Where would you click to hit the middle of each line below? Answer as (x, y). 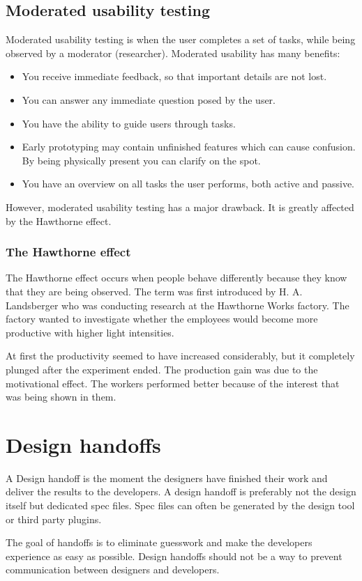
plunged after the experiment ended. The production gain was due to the (162, 369)
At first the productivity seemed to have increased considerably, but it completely (180, 356)
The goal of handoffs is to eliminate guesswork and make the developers (159, 542)
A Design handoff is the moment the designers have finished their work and (167, 478)
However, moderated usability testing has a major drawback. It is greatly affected (180, 207)
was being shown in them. (61, 397)
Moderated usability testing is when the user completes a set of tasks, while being (181, 39)
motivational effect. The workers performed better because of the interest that (173, 383)
